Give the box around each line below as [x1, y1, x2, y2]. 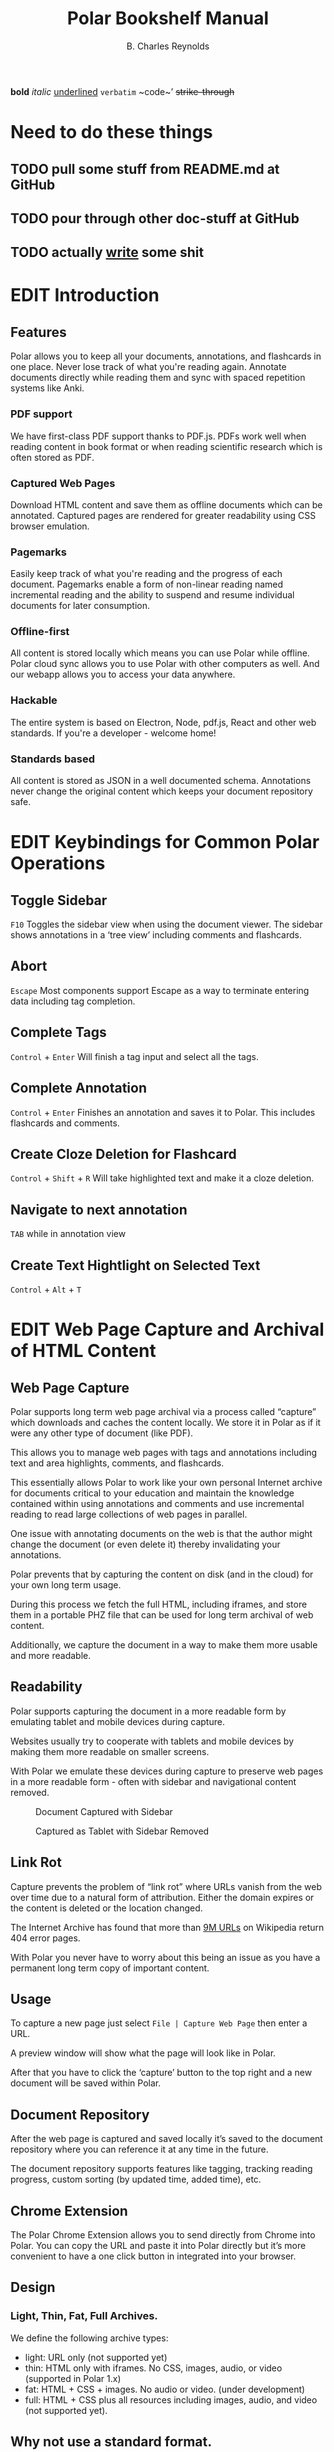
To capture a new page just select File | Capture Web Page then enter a [10, 2017, 308, 2029]
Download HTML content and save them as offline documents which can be [10, 498, 323, 511]
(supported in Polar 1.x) [24, 2372, 122, 2384]
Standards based [10, 752, 96, 766]
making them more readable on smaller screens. [10, 1745, 210, 1757]
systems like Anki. [10, 382, 85, 394]
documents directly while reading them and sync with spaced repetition [10, 372, 306, 384]
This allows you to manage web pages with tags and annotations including [10, 1446, 318, 1458]
